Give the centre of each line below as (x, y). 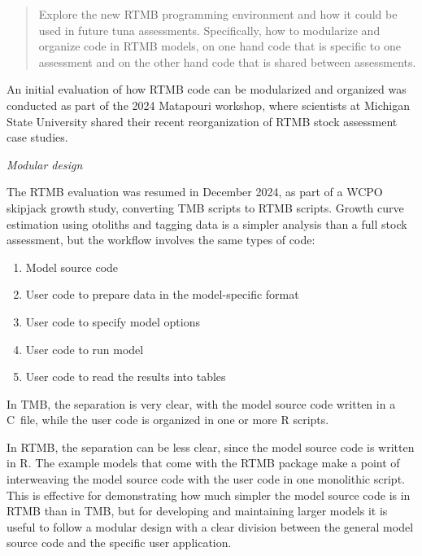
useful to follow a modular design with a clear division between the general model (210, 526)
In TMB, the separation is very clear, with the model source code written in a (201, 403)
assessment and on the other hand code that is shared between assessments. (227, 61)
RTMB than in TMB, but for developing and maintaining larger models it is (197, 511)
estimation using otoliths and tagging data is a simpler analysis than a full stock (207, 223)
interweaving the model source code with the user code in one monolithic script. (206, 479)
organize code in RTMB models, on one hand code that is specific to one (220, 46)
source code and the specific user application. (119, 543)
